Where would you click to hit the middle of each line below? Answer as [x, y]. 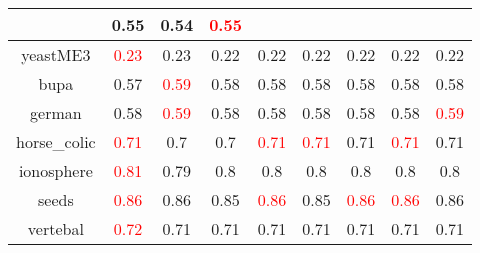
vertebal [55, 228]
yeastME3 [56, 54]
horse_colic [56, 141]
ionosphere [55, 170]
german [56, 112]
